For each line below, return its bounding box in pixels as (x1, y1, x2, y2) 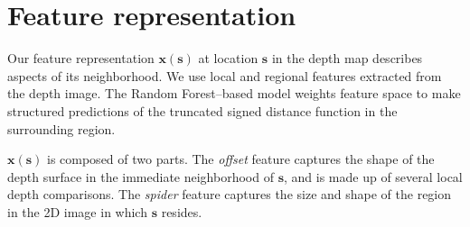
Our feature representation (7, 49, 155, 68)
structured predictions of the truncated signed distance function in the (7, 101, 398, 120)
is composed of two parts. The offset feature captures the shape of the (46, 150, 435, 168)
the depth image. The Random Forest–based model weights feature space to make (7, 84, 461, 103)
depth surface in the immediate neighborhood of (7, 167, 274, 186)
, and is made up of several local (284, 167, 463, 186)
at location (198, 49, 258, 68)
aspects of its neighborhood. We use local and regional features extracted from (7, 66, 442, 85)
